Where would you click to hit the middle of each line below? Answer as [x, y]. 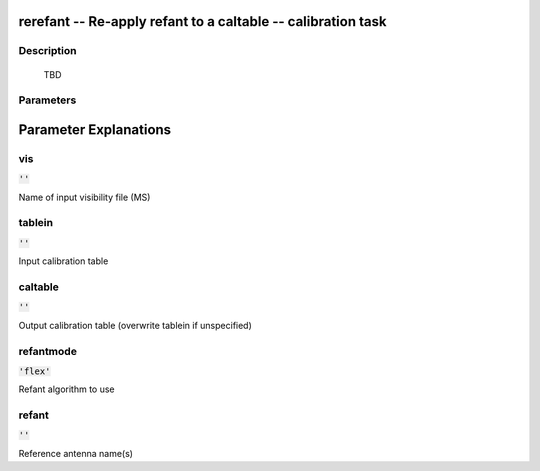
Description [47, 51]
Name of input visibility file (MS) [84, 197]
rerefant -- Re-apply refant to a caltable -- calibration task [202, 21]
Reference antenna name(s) [76, 453]
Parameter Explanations [95, 129]
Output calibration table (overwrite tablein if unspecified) [135, 325]
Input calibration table [63, 261]
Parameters [47, 100]
